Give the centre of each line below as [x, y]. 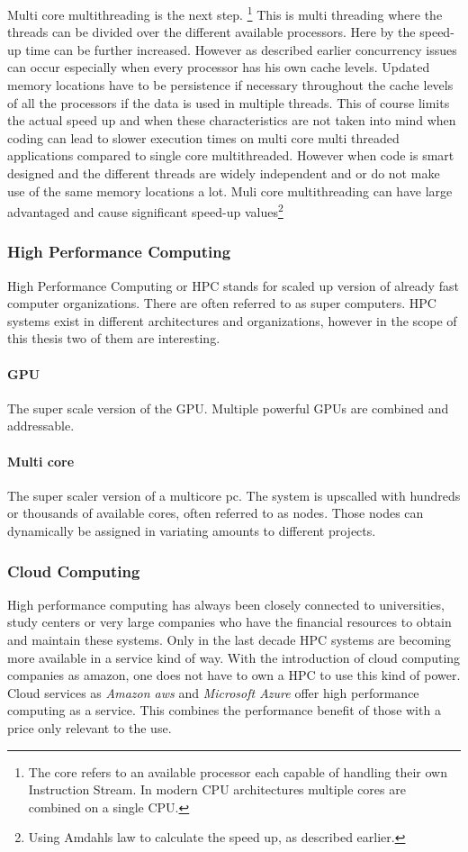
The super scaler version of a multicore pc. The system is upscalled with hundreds [234, 495]
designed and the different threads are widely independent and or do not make [224, 173]
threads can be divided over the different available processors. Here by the [211, 32]
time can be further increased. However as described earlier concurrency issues [241, 49]
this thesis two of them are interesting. [114, 338]
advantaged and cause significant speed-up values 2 [145, 210]
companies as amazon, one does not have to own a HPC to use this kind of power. [234, 675]
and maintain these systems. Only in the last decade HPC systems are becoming [229, 639]
